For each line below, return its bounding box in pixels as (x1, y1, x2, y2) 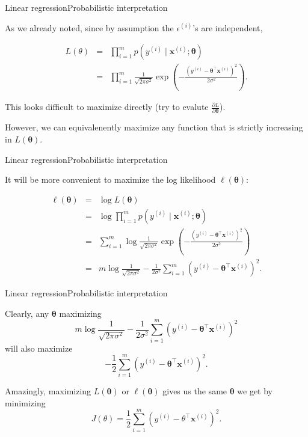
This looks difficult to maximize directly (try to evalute (5, 100, 209, 113)
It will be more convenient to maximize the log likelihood (5, 173, 216, 186)
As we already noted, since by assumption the (5, 21, 174, 34)
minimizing (5, 396, 46, 409)
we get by (237, 385, 273, 397)
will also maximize (5, 341, 73, 354)
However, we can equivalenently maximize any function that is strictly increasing (5, 121, 303, 133)
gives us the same (162, 385, 227, 397)
